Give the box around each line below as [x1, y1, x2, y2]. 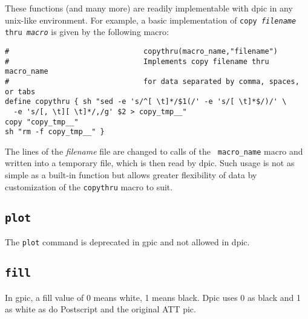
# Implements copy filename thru [5, 57, 269, 66]
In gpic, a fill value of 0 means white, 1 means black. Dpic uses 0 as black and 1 [5, 291, 301, 303]
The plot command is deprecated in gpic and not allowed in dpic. [5, 236, 250, 248]
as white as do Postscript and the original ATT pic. [5, 303, 196, 315]
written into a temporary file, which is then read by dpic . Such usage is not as [5, 156, 295, 169]
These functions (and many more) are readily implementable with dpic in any [5, 2, 293, 14]
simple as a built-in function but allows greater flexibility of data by [5, 169, 257, 181]
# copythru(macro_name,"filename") [5, 47, 278, 56]
